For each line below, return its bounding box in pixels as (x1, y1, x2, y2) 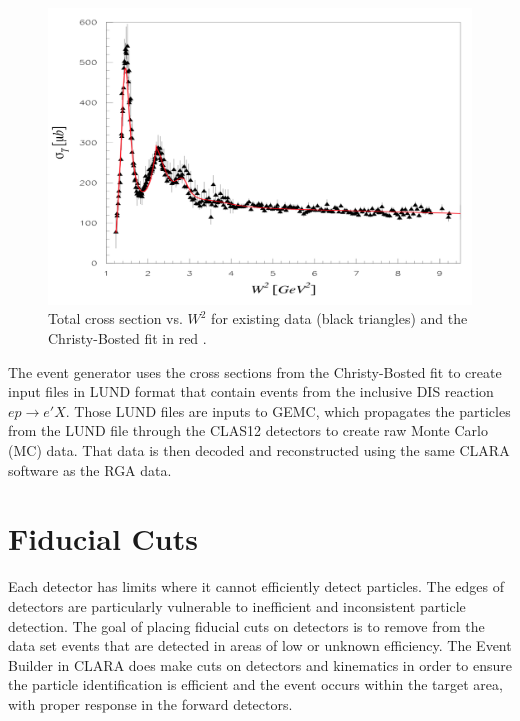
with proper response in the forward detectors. (8, 693, 293, 714)
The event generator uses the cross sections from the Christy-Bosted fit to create (8, 361, 502, 382)
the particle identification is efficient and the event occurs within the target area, (8, 674, 503, 695)
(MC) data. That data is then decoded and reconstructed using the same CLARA (8, 440, 510, 461)
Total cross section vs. (48, 308, 183, 329)
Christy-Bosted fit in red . (48, 328, 207, 349)
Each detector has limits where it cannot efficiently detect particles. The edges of (8, 576, 504, 597)
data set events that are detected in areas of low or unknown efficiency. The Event (8, 635, 512, 656)
